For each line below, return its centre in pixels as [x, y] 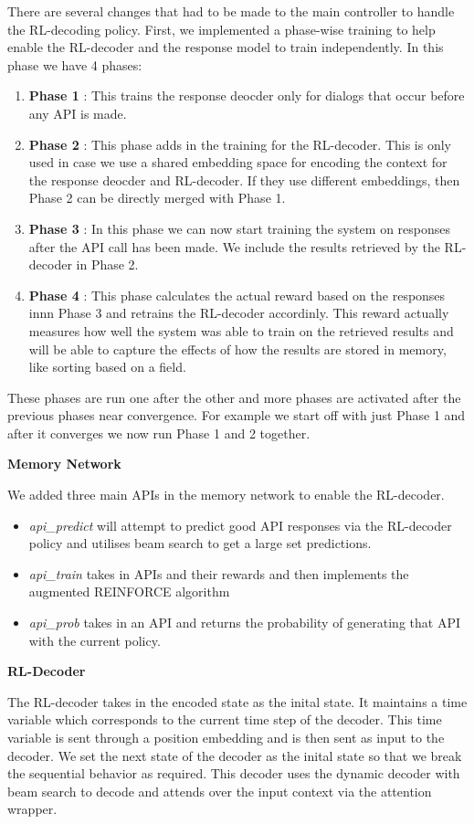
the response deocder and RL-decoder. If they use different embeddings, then [244, 180]
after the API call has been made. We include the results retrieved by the [234, 246]
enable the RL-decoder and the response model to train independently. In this [226, 47]
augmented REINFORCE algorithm [129, 592]
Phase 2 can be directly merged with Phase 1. [157, 198]
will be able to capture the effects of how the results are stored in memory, [237, 349]
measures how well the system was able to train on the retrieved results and [241, 330]
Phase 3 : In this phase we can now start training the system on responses [240, 228]
